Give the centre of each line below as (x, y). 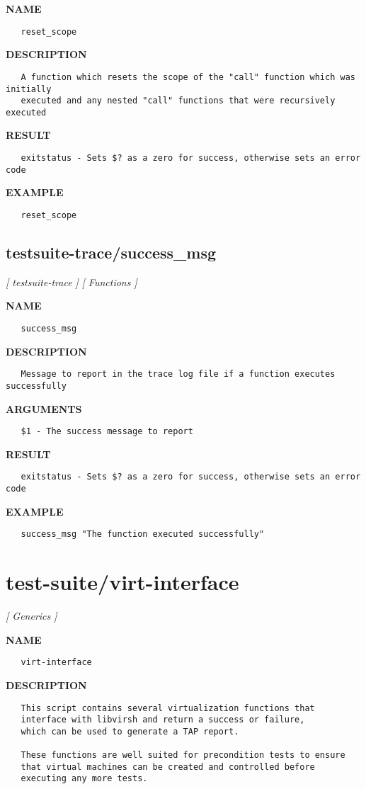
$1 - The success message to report (107, 432)
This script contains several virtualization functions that (168, 708)
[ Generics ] (32, 616)
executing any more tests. (84, 779)
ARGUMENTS (44, 408)
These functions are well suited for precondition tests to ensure (183, 755)
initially (29, 89)
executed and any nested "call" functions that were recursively (178, 101)
